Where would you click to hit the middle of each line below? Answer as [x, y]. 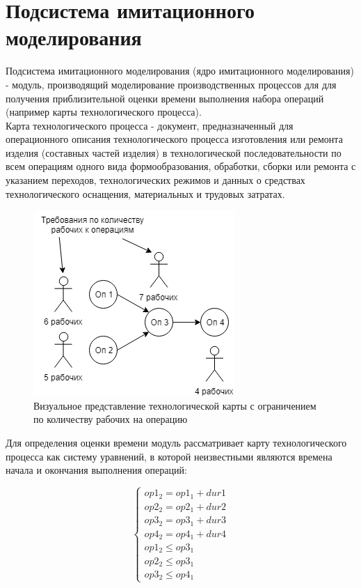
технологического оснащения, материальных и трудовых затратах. [145, 193]
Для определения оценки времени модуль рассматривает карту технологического [176, 443]
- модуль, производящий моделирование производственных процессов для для [171, 84]
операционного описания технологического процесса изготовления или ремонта [174, 139]
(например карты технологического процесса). [104, 112]
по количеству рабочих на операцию [111, 419]
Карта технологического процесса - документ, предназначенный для [150, 125]
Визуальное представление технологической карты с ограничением [175, 405]
